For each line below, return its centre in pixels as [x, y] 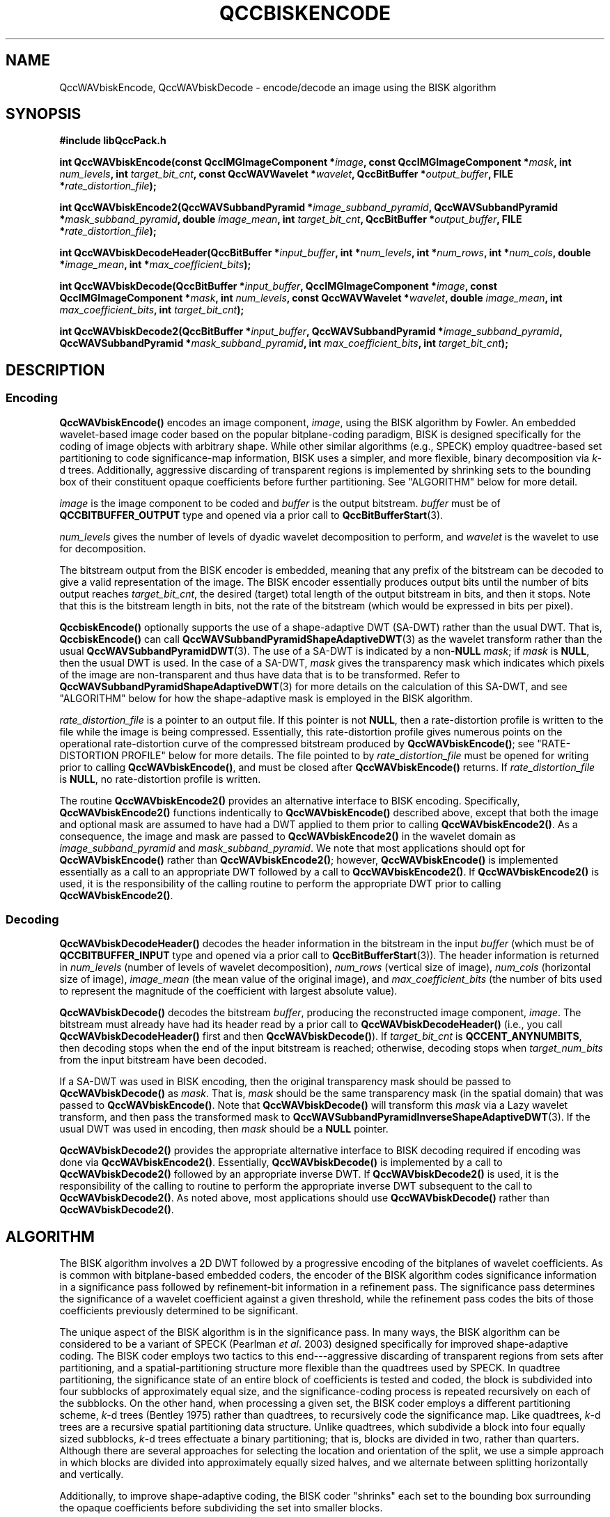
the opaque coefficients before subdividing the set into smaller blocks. [221, 1508]
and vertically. [92, 1475]
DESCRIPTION [55, 370]
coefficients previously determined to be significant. [179, 1311]
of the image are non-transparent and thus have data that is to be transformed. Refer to [260, 674]
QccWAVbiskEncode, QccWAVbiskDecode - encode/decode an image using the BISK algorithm [278, 87]
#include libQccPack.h [113, 141]
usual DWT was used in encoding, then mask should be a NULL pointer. [224, 1129]
